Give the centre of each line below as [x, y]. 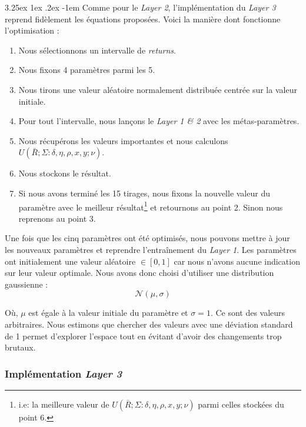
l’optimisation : [32, 30]
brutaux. [20, 347]
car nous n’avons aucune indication [237, 261]
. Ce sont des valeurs [248, 313]
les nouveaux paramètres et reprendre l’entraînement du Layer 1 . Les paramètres [151, 249]
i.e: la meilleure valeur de [64, 404]
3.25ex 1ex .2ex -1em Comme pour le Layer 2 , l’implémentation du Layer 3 [140, 7]
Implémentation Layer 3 [64, 373]
